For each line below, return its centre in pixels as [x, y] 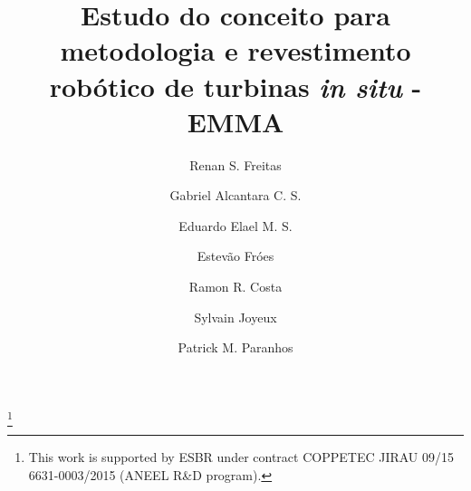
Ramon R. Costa [235, 287]
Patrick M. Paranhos [235, 347]
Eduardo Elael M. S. [235, 225]
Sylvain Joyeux [235, 317]
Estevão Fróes [235, 256]
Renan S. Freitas [235, 164]
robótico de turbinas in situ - [235, 86]
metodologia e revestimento [235, 50]
